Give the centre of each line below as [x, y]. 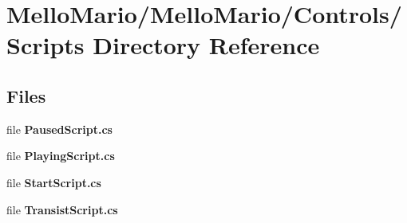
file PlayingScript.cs [61, 156]
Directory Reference [206, 45]
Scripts [45, 45]
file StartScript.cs [54, 182]
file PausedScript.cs [59, 129]
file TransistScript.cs [62, 209]
